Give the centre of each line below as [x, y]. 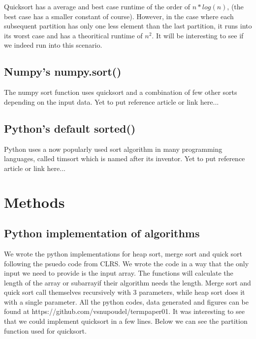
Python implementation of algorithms [102, 233]
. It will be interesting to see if [198, 35]
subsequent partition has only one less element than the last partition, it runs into [128, 26]
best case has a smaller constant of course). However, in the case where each [119, 16]
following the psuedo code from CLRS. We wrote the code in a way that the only [127, 263]
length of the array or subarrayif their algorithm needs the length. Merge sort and [128, 282]
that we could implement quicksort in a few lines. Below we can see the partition [126, 321]
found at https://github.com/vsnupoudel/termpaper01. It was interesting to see [124, 311]
